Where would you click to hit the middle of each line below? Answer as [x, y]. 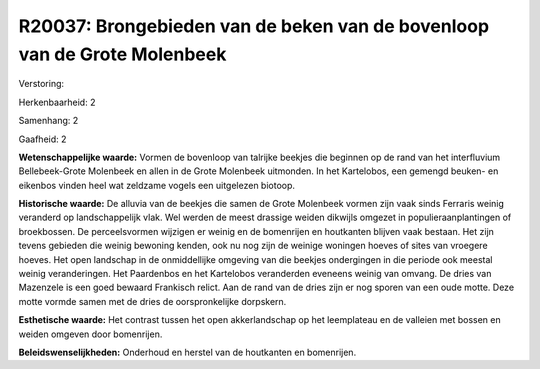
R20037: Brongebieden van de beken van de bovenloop [254, 26]
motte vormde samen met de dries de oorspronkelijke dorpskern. [152, 301]
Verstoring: [41, 84]
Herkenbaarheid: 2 [57, 102]
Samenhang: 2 [48, 121]
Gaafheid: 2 [42, 139]
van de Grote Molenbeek [122, 54]
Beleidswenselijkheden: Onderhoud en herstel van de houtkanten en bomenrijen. [187, 352]
